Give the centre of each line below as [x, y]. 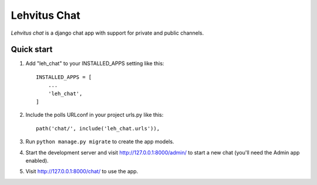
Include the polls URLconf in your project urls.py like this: [95, 115]
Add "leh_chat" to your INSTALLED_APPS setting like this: [95, 63]
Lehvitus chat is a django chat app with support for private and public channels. [107, 33]
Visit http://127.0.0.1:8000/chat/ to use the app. [82, 171]
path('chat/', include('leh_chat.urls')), [98, 128]
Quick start [32, 50]
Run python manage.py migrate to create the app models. [100, 142]
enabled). [37, 160]
